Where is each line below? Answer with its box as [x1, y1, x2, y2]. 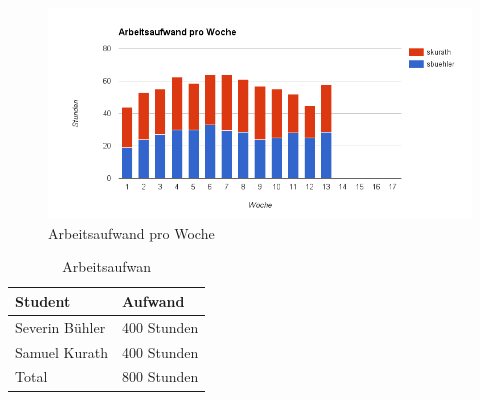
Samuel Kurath [15, 341, 109, 362]
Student [15, 290, 71, 311]
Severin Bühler [15, 316, 106, 337]
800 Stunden [122, 366, 199, 387]
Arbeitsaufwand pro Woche [48, 222, 215, 243]
